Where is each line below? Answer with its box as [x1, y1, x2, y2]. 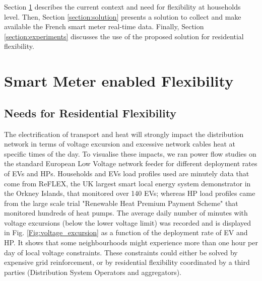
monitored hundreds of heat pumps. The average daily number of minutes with [4, 207, 248, 218]
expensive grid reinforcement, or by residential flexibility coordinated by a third [4, 257, 250, 267]
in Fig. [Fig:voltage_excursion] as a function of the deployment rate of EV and [4, 227, 248, 238]
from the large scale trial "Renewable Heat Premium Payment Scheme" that [4, 197, 238, 208]
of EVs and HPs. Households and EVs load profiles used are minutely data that [4, 168, 249, 178]
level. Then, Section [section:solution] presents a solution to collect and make [4, 11, 241, 22]
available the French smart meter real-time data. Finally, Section [4, 21, 204, 32]
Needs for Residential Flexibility [4, 105, 177, 120]
